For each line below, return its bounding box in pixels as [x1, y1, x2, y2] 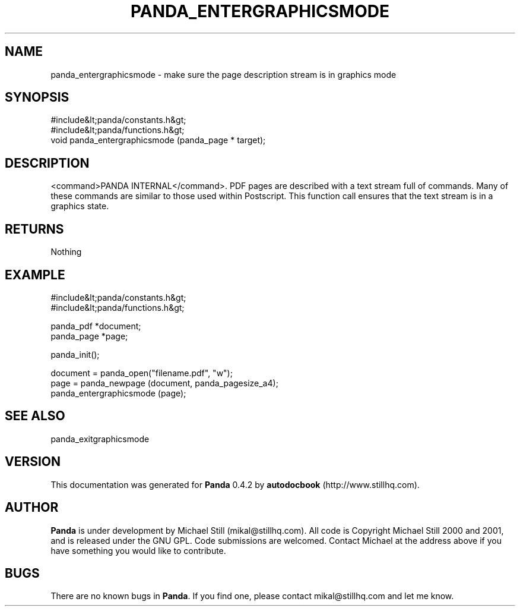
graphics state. [50, 201, 109, 212]
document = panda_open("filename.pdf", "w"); [50, 367, 233, 378]
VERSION [5, 454, 61, 470]
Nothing [50, 247, 82, 257]
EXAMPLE [5, 267, 65, 282]
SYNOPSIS [5, 90, 69, 105]
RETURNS [5, 221, 64, 237]
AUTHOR [5, 500, 59, 515]
